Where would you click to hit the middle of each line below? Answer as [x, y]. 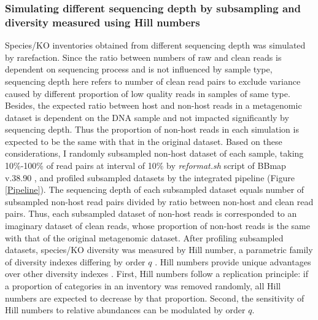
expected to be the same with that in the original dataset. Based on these [144, 141]
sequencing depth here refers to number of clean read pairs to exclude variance [153, 81]
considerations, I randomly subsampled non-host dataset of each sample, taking [154, 153]
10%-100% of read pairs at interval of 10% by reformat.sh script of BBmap [145, 166]
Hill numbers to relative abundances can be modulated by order [125, 310]
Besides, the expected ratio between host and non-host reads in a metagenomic [153, 105]
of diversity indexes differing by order [75, 261]
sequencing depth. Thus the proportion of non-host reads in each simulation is [152, 129]
